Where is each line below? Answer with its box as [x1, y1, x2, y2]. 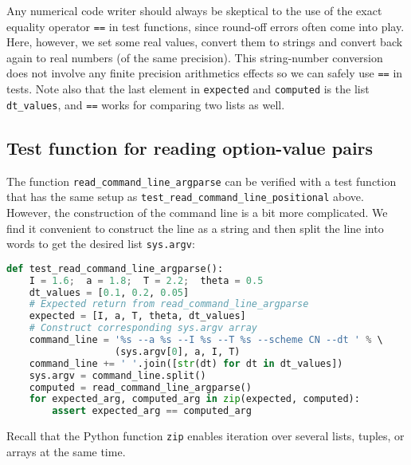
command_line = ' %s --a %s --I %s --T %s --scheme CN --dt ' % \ [29, 334, 383, 346]
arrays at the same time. [6, 443, 126, 459]
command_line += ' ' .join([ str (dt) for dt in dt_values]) [29, 357, 343, 369]
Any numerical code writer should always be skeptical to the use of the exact [6, 2, 382, 18]
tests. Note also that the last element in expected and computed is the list [6, 81, 370, 97]
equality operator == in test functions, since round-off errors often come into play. [6, 18, 405, 34]
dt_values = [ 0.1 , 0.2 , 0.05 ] [29, 286, 190, 298]
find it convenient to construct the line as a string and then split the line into [6, 219, 384, 236]
